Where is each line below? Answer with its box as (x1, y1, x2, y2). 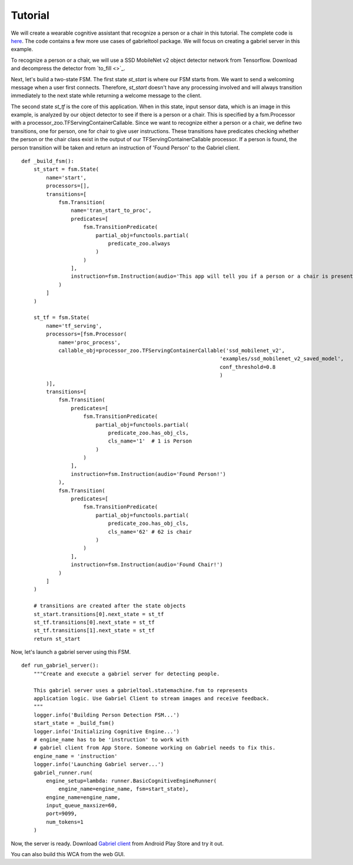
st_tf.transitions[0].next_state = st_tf (33, 618, 155, 626)
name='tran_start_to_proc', (71, 207, 152, 214)
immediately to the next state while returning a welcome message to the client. (11, 92, 202, 99)
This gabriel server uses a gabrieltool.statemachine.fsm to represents (33, 687, 248, 694)
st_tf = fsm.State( (33, 314, 90, 321)
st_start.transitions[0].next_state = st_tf (33, 611, 164, 617)
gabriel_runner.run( (33, 769, 93, 776)
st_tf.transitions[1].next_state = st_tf (33, 627, 155, 634)
